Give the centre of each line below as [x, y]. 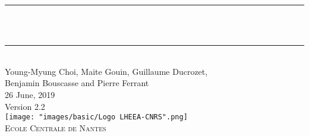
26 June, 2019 [30, 94]
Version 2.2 [25, 106]
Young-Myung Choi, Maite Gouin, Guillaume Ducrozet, [106, 71]
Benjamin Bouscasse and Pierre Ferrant [77, 83]
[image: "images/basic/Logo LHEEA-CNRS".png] [96, 117]
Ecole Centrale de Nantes [56, 127]
